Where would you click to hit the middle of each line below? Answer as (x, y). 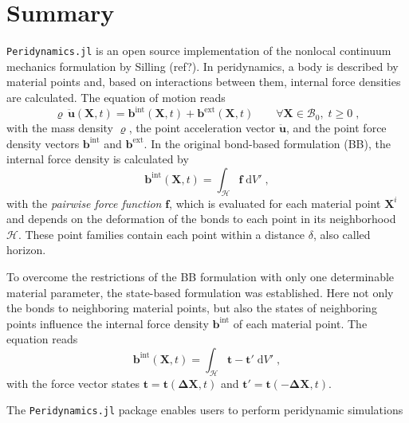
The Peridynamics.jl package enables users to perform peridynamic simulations (205, 410)
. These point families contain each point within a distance (161, 234)
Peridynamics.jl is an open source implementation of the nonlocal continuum (199, 51)
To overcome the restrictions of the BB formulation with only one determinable (201, 277)
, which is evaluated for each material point (275, 203)
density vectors (43, 143)
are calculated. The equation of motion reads (116, 97)
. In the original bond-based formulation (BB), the (267, 143)
